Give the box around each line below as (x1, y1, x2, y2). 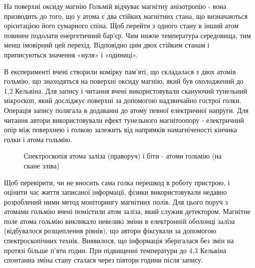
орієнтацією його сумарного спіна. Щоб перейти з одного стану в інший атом (4, 20, 239, 31)
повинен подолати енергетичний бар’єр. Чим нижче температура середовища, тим (4, 30, 251, 40)
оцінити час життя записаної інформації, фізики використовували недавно (4, 187, 227, 197)
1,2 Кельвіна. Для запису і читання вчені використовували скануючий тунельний (4, 85, 248, 96)
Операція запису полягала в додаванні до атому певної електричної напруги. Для (4, 105, 249, 115)
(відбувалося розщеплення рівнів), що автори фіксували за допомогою (4, 225, 216, 236)
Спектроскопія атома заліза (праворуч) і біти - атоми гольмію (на (24, 151, 222, 161)
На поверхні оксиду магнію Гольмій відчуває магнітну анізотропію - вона (4, 1, 226, 11)
